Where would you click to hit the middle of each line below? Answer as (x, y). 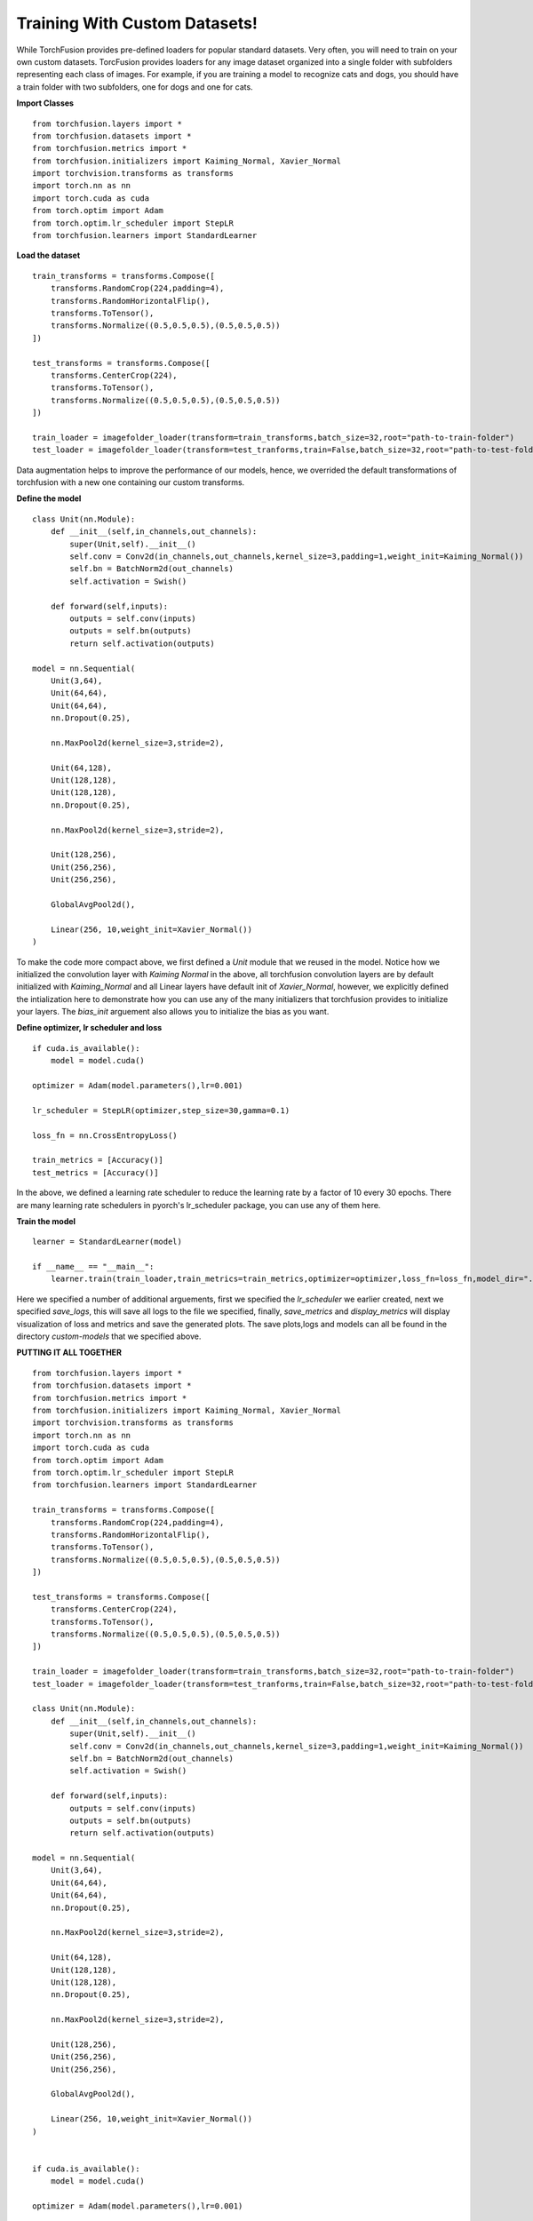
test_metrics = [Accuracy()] (95, 1172)
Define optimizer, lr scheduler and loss (89, 1028)
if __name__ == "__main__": (93, 1267)
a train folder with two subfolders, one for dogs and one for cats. (135, 87)
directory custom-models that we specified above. (109, 1336)
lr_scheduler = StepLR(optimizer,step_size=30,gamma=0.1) (161, 1110)
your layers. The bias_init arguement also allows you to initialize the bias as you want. (173, 1012)
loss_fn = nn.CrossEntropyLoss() (105, 1135)
